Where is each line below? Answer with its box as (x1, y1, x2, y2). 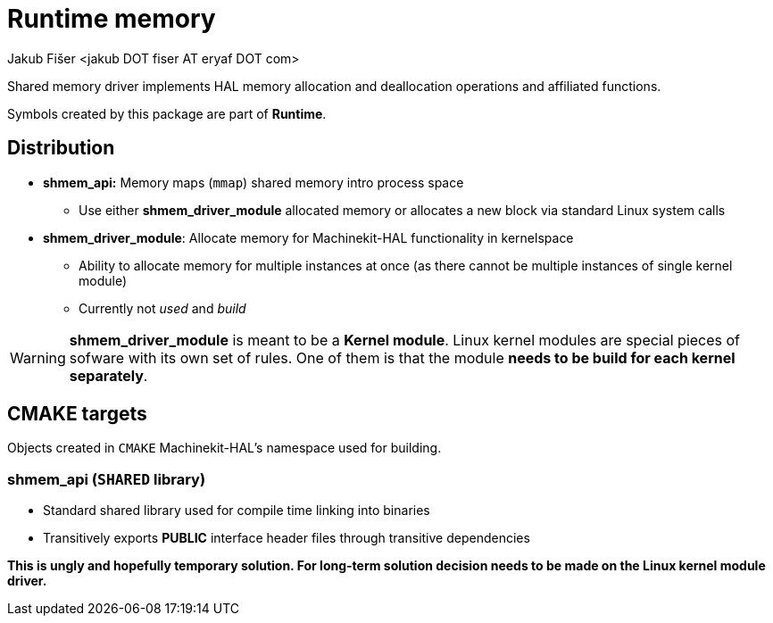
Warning (10, 348, 66, 367)
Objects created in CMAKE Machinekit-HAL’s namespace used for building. (7, 440, 442, 456)
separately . (69, 366, 148, 385)
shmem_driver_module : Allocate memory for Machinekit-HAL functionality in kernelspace (43, 229, 574, 245)
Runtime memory (7, 4, 216, 34)
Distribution (7, 137, 115, 160)
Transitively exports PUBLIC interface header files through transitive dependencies (43, 530, 530, 546)
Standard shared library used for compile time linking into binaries (43, 503, 430, 519)
